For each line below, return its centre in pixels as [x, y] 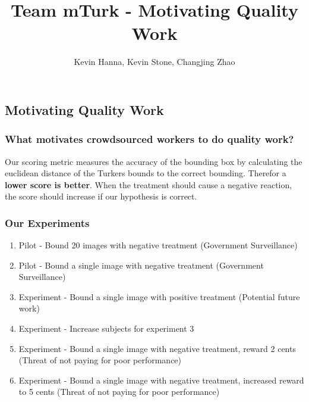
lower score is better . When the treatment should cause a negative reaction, [149, 184]
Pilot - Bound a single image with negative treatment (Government [141, 265]
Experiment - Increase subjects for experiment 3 [106, 328]
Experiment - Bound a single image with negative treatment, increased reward [161, 380]
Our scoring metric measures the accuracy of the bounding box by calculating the [154, 161]
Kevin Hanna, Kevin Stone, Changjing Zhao [154, 62]
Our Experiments [47, 222]
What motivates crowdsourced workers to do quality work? [149, 139]
